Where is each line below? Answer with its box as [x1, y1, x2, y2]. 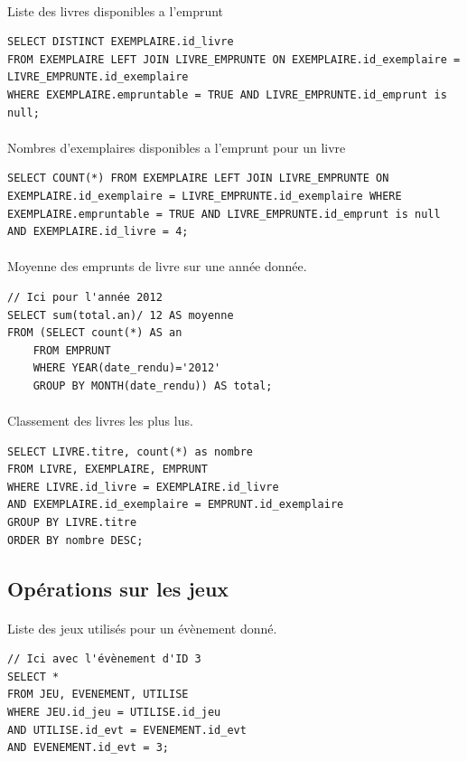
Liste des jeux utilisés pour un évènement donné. [7, 618, 277, 637]
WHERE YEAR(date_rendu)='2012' [33, 362, 221, 375]
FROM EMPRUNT [33, 343, 111, 357]
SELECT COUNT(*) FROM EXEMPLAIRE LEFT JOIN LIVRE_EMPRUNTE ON [7, 172, 389, 185]
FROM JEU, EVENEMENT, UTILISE [7, 688, 189, 701]
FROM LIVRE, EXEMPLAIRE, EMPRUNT [7, 463, 208, 476]
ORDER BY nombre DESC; [7, 533, 144, 547]
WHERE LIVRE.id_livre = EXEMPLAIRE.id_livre [7, 480, 279, 493]
